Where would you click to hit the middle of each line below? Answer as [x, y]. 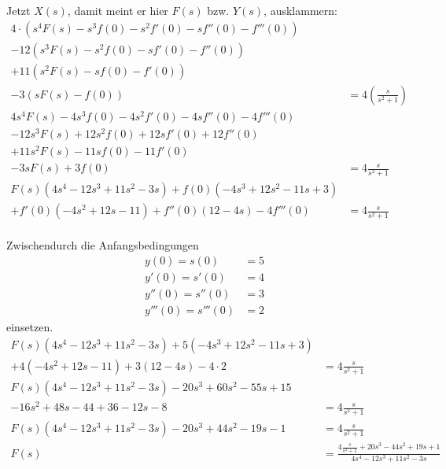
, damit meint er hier [118, 10]
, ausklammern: [300, 10]
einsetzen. [30, 327]
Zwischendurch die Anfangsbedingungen [103, 245]
